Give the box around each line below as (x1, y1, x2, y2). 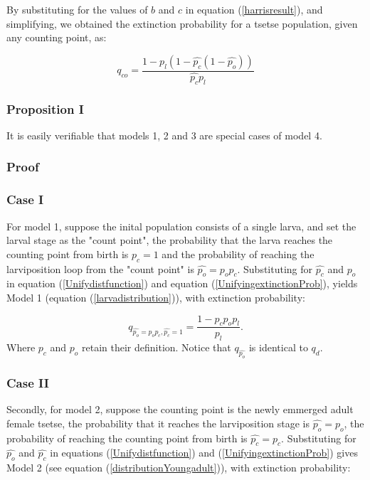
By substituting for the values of (6, 2, 148, 16)
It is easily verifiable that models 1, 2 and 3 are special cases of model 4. (6, 127, 322, 142)
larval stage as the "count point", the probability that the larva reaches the (6, 233, 333, 247)
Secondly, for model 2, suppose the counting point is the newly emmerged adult (6, 402, 354, 417)
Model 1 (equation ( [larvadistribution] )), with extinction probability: (6, 289, 305, 304)
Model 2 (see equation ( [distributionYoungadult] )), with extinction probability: (6, 460, 351, 475)
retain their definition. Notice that (82, 340, 231, 355)
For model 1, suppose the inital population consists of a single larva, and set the (6, 218, 356, 233)
